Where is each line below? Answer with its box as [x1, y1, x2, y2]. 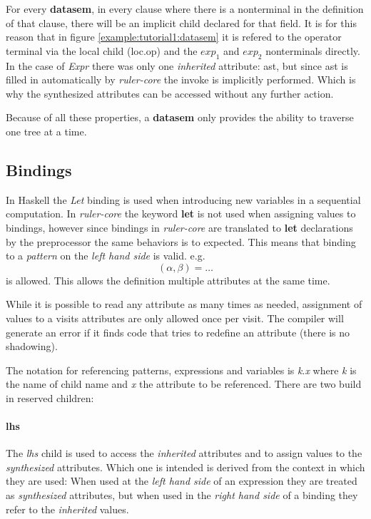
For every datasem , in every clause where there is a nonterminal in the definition [6, 1, 364, 16]
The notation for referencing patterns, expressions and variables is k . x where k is [6, 362, 357, 377]
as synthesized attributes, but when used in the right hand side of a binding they [6, 488, 358, 503]
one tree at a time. [6, 123, 87, 138]
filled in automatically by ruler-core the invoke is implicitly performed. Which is [6, 72, 356, 87]
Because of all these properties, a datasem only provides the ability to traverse [6, 110, 354, 125]
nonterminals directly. [265, 43, 360, 58]
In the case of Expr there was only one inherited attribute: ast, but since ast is [6, 58, 348, 73]
